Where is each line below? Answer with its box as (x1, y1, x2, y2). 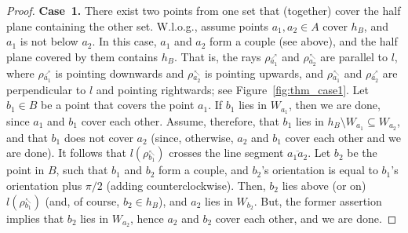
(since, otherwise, (151, 129, 234, 145)
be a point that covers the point (41, 96, 195, 113)
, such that (56, 162, 108, 178)
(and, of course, (45, 192, 120, 209)
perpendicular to (6, 81, 86, 97)
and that (6, 129, 48, 145)
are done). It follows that (6, 144, 126, 161)
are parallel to (320, 48, 388, 64)
